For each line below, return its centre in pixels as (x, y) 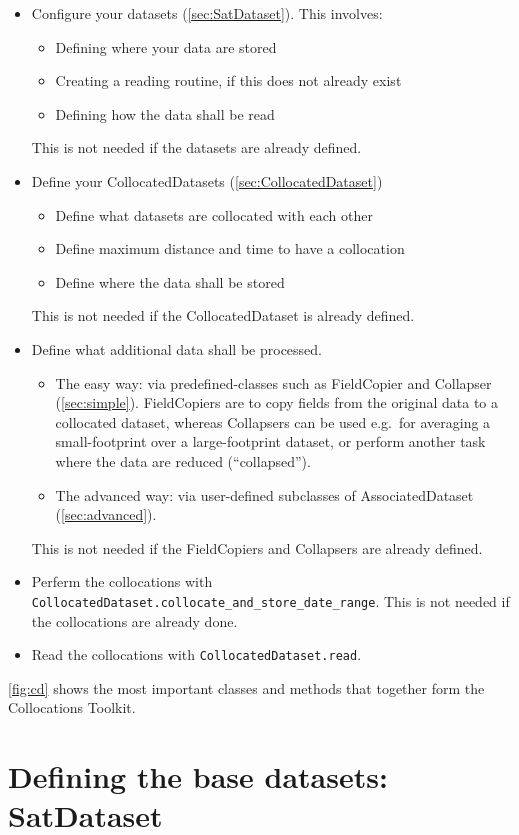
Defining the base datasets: (198, 776)
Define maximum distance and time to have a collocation (230, 248)
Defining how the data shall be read (165, 113)
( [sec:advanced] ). (106, 514)
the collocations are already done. (134, 620)
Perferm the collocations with (122, 581)
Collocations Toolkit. (72, 707)
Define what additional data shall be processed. (177, 348)
